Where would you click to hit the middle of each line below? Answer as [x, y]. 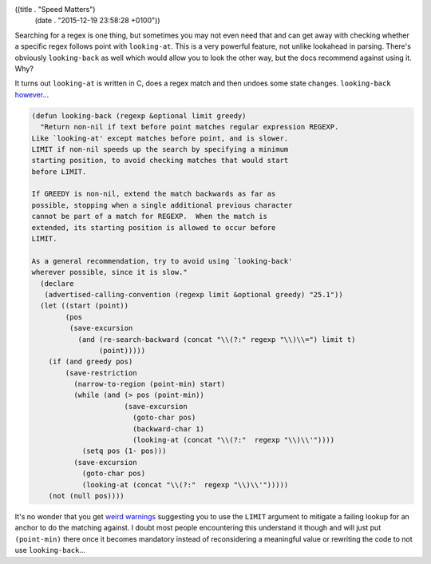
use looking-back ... [50, 550]
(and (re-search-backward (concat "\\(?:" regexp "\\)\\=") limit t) [217, 339]
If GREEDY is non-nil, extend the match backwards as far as [154, 194]
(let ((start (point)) [85, 306]
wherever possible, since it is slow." [109, 272]
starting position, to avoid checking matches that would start [160, 161]
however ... [32, 94]
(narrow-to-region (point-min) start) [149, 384]
